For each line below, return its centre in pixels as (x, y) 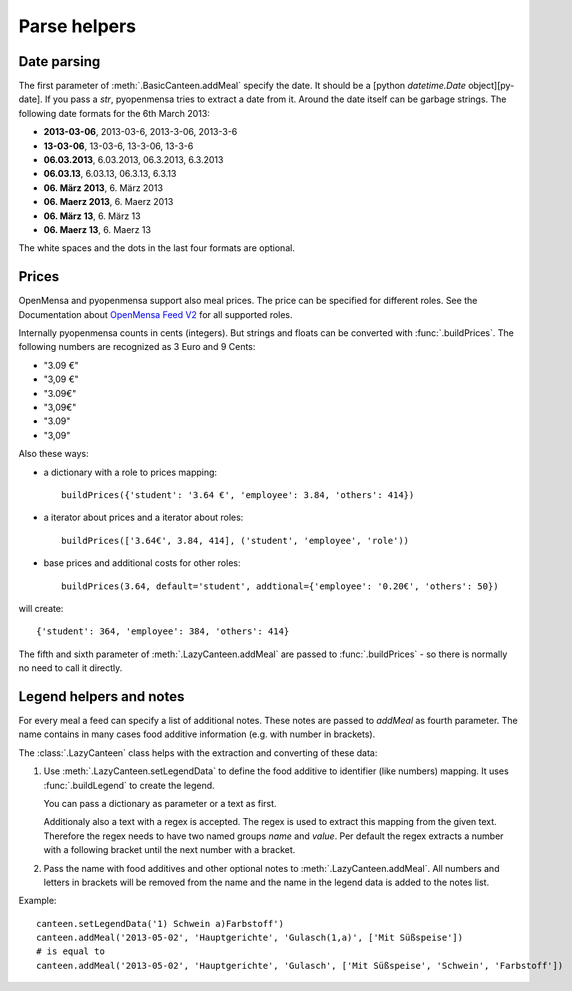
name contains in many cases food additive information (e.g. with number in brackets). (197, 734)
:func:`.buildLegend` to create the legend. (129, 785)
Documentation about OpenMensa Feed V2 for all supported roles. (156, 314)
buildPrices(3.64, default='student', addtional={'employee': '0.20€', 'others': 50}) (280, 586)
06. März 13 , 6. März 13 (92, 216)
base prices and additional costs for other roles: (142, 563)
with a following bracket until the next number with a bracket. (169, 850)
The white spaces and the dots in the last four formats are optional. (156, 248)
